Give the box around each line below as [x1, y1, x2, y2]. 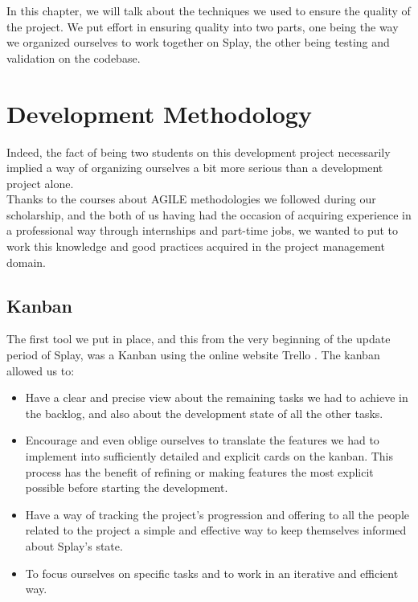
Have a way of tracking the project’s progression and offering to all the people [25, 506, 409, 522]
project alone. [6, 174, 74, 191]
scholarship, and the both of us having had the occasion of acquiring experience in [6, 206, 412, 223]
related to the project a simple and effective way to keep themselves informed [25, 522, 407, 539]
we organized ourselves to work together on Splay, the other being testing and [6, 34, 390, 51]
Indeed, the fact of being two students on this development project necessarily [6, 143, 391, 160]
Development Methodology [6, 96, 312, 129]
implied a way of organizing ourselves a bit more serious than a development [6, 159, 383, 176]
